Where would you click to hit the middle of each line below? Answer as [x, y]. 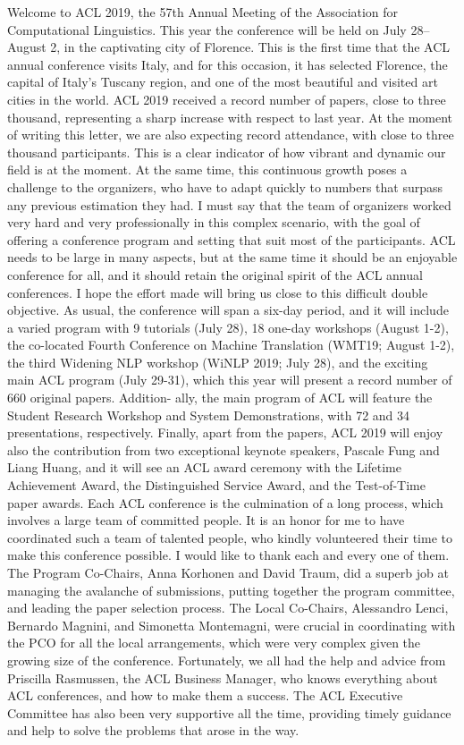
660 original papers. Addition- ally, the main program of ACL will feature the [220, 398]
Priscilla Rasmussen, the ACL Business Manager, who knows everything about [223, 677]
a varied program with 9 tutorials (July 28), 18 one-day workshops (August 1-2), [228, 327]
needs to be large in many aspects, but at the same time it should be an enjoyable [232, 257]
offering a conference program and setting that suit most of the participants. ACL [232, 239]
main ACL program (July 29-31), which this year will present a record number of [230, 380]
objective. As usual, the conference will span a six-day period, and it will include [228, 310]
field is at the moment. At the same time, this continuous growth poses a [207, 169]
